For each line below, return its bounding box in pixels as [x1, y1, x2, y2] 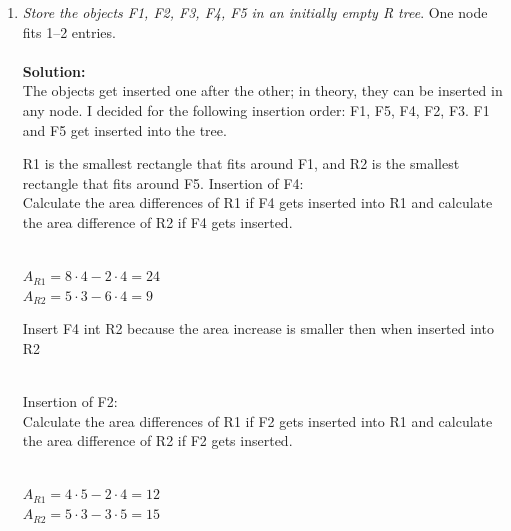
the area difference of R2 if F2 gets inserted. [22, 430, 293, 451]
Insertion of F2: [22, 391, 118, 412]
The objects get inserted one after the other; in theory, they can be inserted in [22, 80, 503, 101]
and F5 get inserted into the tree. [22, 119, 227, 140]
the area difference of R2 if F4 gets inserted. [22, 211, 293, 232]
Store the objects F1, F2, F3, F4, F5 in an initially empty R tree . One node [22, 2, 488, 22]
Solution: [22, 60, 86, 81]
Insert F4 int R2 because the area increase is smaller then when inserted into [22, 318, 494, 339]
